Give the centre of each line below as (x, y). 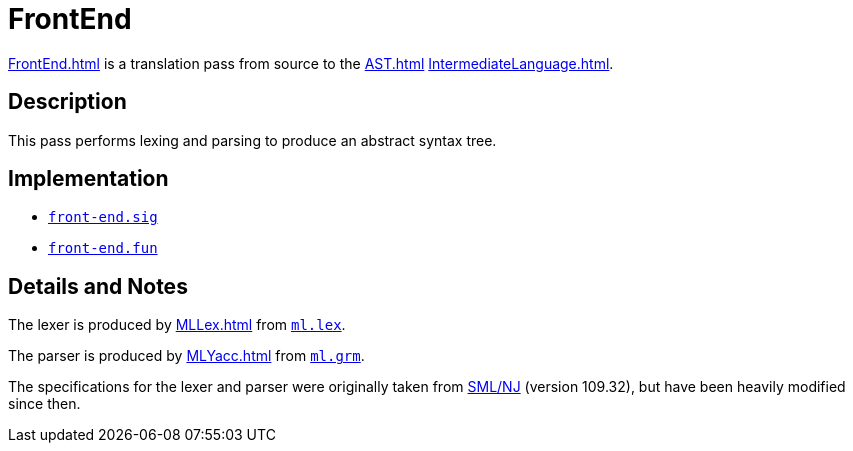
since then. (44, 404)
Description (67, 102)
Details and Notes (98, 286)
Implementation (88, 179)
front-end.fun (103, 248)
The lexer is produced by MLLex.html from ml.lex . (177, 325)
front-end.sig (103, 217)
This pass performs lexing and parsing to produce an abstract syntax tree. (252, 140)
